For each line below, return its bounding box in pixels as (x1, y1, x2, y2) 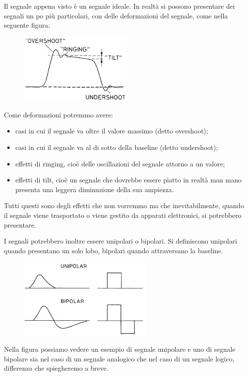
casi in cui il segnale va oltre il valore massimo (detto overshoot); (15, 126, 208, 136)
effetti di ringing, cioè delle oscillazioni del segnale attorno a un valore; (15, 158, 225, 168)
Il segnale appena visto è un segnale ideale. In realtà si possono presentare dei (4, 1, 235, 11)
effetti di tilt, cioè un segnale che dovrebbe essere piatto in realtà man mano (15, 175, 242, 185)
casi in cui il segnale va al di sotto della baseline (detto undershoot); (15, 142, 218, 152)
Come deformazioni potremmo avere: (4, 109, 113, 119)
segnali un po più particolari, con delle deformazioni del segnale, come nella (4, 10, 228, 20)
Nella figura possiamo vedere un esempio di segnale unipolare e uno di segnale (4, 344, 235, 354)
